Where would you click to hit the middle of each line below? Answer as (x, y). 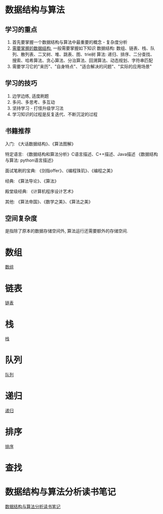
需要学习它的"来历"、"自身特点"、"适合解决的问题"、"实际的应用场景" (82, 67)
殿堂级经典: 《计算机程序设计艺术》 (40, 191)
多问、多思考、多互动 (33, 102)
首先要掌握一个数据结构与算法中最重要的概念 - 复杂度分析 (70, 42)
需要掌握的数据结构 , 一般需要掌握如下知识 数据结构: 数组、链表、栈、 (81, 48)
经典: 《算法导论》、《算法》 (32, 181)
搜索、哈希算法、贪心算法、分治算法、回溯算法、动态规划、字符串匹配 (82, 60)
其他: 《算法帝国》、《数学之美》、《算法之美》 (49, 201)
